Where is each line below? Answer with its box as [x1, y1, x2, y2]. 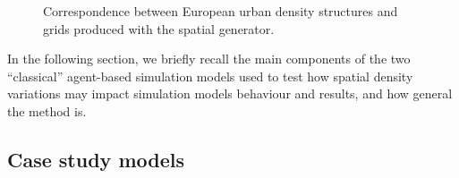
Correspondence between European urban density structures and [43, 2, 398, 20]
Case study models [7, 145, 184, 173]
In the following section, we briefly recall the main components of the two [7, 49, 411, 68]
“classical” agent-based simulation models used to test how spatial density [7, 66, 413, 85]
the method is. [7, 101, 87, 120]
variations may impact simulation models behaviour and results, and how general [7, 84, 453, 103]
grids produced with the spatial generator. [43, 19, 275, 38]
